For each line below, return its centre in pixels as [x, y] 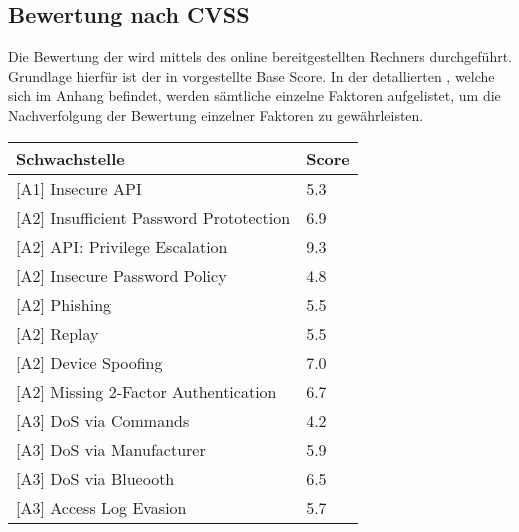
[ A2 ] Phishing [64, 304]
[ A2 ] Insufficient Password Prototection [153, 217]
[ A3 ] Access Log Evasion [101, 507]
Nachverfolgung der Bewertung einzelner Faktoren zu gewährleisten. [216, 114]
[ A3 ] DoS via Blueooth [95, 478]
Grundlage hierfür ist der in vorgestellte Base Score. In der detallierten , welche [251, 75]
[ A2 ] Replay [57, 333]
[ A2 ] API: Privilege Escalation [122, 246]
